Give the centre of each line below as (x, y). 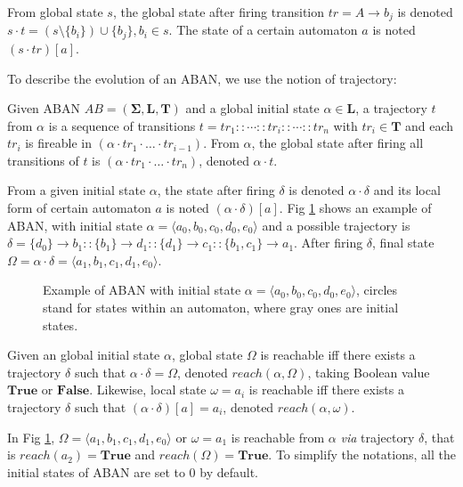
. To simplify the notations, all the (362, 455)
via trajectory (378, 437)
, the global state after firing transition (219, 12)
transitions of (43, 160)
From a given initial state (77, 190)
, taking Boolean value (369, 372)
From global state (55, 12)
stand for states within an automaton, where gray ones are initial (221, 308)
